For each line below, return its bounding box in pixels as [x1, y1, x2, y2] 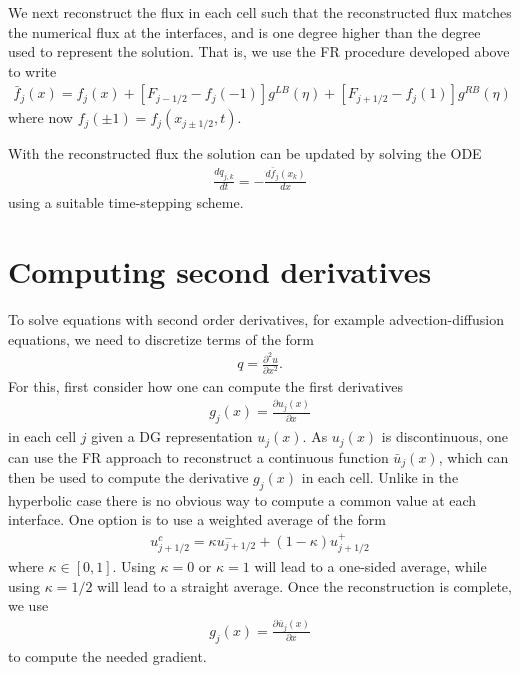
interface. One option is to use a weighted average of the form [8, 509, 386, 530]
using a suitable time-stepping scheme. [8, 192, 244, 213]
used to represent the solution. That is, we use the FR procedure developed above [8, 41, 510, 62]
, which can [438, 446, 509, 467]
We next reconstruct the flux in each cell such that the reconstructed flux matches [8, 2, 512, 22]
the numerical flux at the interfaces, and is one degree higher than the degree [8, 21, 481, 42]
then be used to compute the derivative [8, 466, 249, 487]
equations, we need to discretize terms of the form [8, 328, 314, 349]
